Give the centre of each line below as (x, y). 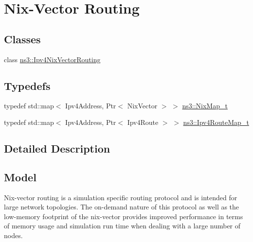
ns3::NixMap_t (205, 106)
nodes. (13, 235)
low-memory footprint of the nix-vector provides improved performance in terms (124, 216)
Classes (22, 39)
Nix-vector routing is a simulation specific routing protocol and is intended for (121, 197)
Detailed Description (57, 148)
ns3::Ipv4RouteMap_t (216, 122)
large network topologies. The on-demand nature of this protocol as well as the (122, 207)
